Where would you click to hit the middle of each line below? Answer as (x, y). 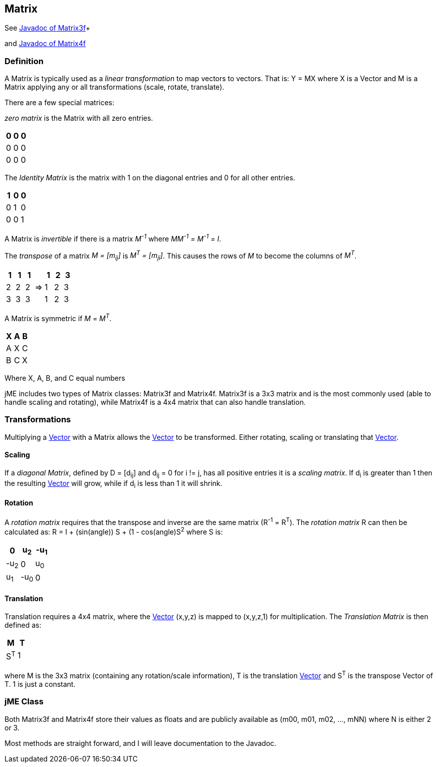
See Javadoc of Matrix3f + (48, 28)
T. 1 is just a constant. (40, 684)
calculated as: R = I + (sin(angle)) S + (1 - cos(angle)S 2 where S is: (114, 531)
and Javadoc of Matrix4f (45, 44)
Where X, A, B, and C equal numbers (65, 378)
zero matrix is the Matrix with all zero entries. (79, 118)
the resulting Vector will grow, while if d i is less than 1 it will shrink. (114, 484)
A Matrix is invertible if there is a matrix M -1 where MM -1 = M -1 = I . (113, 238)
